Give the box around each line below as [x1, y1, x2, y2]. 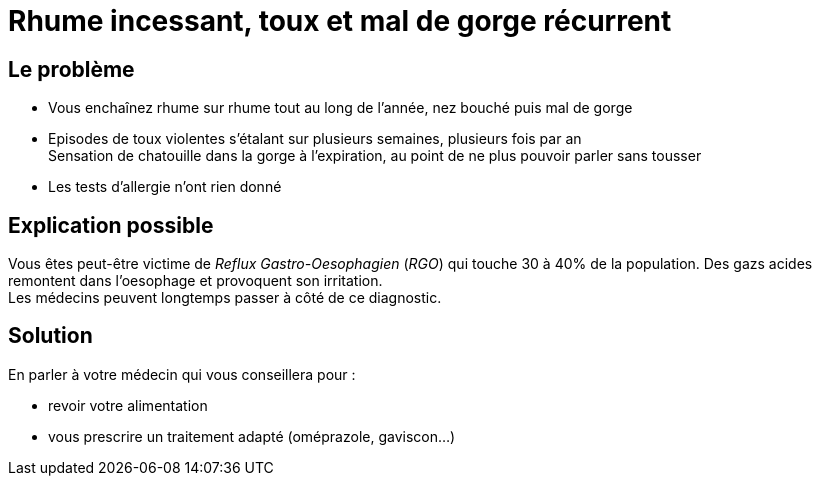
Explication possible [8, 212, 214, 238]
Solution [8, 323, 93, 349]
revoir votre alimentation [48, 396, 208, 414]
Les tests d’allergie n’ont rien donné [48, 178, 282, 196]
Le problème [8, 56, 135, 82]
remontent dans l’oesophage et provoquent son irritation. [8, 272, 383, 290]
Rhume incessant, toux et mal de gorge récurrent [8, 4, 672, 38]
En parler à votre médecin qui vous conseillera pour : [8, 365, 356, 383]
